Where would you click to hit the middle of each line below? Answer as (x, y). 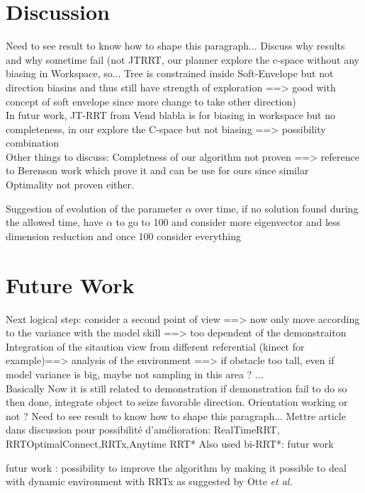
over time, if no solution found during (277, 208)
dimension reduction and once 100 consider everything (124, 236)
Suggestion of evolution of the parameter (94, 208)
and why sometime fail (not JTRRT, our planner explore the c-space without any (183, 59)
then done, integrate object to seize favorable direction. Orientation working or (177, 402)
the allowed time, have (55, 222)
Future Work (70, 284)
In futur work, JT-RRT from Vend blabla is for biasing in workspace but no (170, 115)
